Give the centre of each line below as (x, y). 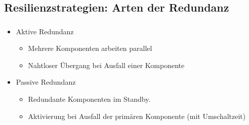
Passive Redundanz (46, 82)
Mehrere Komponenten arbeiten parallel (90, 48)
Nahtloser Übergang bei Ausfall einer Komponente (106, 65)
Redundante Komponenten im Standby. (89, 99)
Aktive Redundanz (45, 31)
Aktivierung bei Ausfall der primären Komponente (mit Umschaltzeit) (137, 116)
